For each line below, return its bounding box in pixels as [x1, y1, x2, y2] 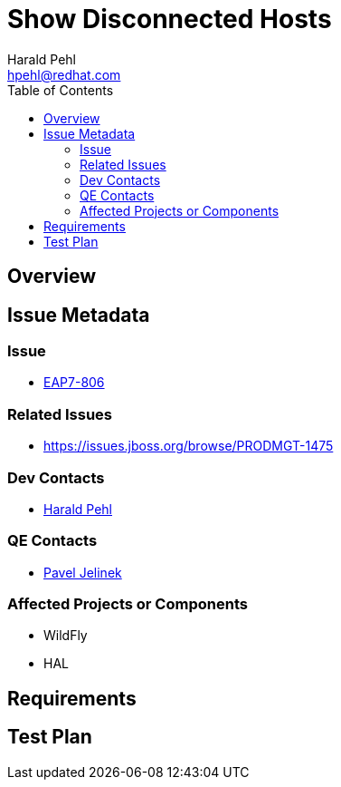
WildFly [43, 627, 88, 644]
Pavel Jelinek [43, 564, 122, 580]
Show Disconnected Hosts [7, 4, 332, 34]
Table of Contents [7, 82, 114, 98]
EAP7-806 [43, 374, 105, 391]
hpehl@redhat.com [7, 66, 121, 83]
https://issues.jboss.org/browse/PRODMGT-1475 [43, 438, 334, 454]
